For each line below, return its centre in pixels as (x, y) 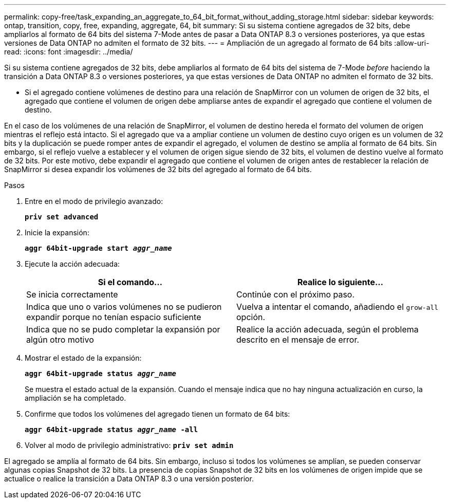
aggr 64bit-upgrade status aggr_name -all (111, 430)
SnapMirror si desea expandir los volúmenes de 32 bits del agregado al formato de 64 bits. (158, 169)
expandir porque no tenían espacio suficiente (114, 317)
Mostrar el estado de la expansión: (83, 358)
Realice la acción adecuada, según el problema (327, 329)
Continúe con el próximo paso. (296, 294)
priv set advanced (62, 217)
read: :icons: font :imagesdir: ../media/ (69, 52)
